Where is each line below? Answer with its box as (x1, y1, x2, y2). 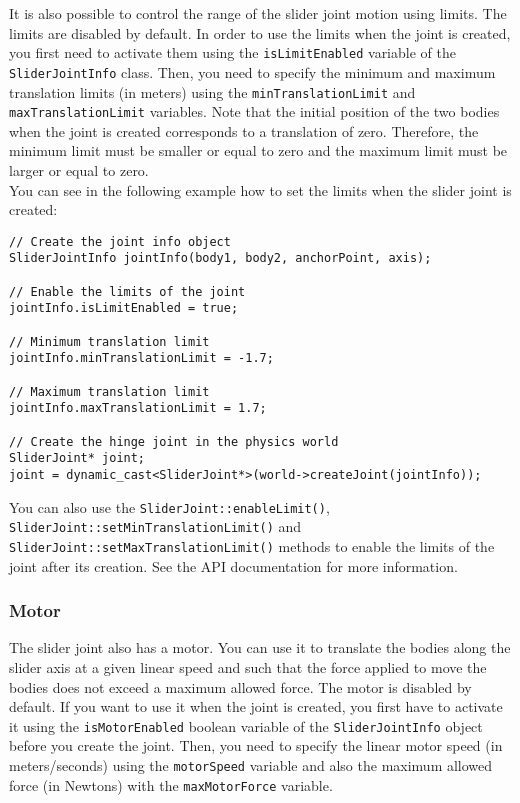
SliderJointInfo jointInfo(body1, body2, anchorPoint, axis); (9, 251, 432, 266)
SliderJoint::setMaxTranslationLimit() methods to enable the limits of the (9, 535, 495, 556)
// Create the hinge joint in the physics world (9, 434, 339, 449)
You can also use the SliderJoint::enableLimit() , (9, 496, 330, 517)
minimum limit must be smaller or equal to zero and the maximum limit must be (9, 140, 508, 161)
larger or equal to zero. (9, 160, 149, 180)
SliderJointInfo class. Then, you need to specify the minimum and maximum (9, 61, 496, 82)
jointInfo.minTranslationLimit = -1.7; (9, 351, 274, 366)
